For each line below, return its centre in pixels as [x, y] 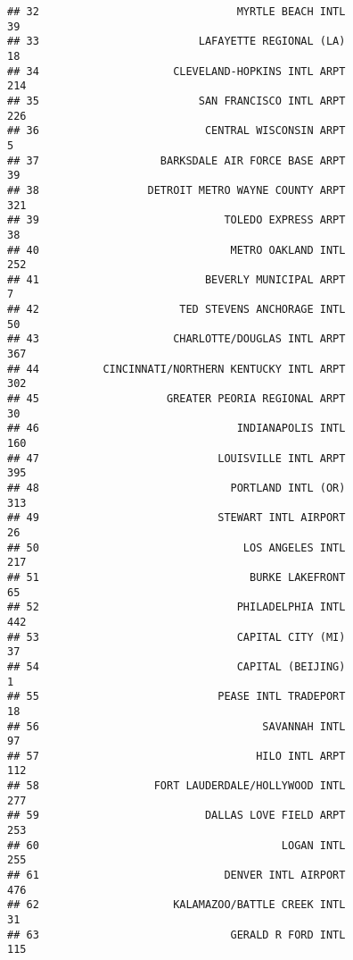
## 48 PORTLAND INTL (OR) [176, 488]
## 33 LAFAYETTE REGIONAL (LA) [176, 42]
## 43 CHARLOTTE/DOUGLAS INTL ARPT [176, 339]
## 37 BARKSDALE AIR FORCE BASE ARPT [176, 160]
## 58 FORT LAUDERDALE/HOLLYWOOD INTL [176, 786]
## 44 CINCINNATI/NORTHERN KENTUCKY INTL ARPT [176, 369]
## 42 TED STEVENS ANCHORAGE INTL [176, 310]
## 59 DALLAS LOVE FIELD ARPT [176, 816]
